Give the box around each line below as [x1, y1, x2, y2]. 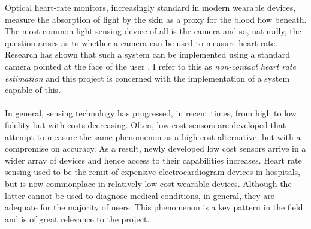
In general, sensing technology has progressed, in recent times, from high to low [5, 107, 297, 119]
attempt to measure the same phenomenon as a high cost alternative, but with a [5, 130, 301, 143]
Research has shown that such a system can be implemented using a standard [5, 48, 291, 61]
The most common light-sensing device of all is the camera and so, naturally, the [5, 25, 301, 37]
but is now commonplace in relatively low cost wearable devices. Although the [5, 177, 292, 189]
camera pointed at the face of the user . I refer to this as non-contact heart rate [5, 59, 296, 72]
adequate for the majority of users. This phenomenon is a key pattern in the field [5, 201, 303, 213]
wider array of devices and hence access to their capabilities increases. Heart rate [5, 153, 302, 166]
